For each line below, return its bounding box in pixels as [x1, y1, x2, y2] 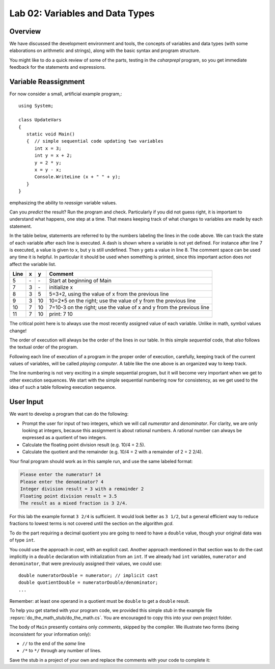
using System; [18, 102, 53, 109]
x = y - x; [34, 167, 62, 173]
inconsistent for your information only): [9, 631, 91, 637]
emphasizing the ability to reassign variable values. [9, 199, 117, 206]
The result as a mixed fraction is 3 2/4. [20, 500, 128, 506]
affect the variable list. [9, 261, 57, 267]
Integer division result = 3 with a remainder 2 [20, 486, 144, 492]
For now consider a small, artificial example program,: [9, 91, 122, 97]
